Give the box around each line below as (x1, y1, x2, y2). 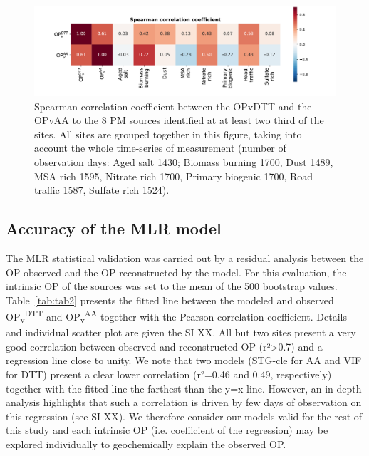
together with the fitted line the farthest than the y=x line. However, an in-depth (6, 380, 362, 395)
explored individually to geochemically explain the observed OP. (6, 436, 286, 451)
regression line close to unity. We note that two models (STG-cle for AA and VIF (6, 353, 362, 368)
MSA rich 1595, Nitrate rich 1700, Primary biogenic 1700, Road (34, 168, 313, 183)
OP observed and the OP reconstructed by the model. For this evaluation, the (6, 264, 347, 279)
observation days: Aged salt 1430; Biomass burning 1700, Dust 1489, (34, 155, 333, 170)
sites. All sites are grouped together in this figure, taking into (34, 126, 302, 141)
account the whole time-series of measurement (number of (34, 140, 286, 155)
